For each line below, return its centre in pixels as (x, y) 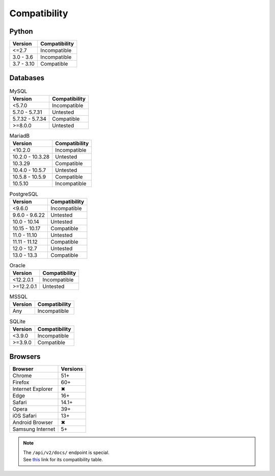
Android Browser (33, 422)
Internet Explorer (33, 389)
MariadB (20, 136)
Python (21, 31)
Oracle (17, 265)
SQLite (17, 321)
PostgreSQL (24, 194)
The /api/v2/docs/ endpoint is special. (66, 452)
